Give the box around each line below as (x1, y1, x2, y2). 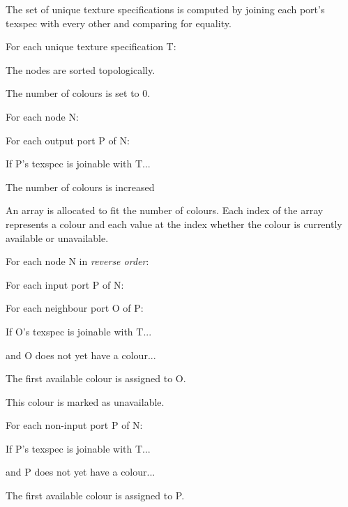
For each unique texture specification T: (6, 39, 176, 54)
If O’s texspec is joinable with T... (6, 324, 152, 338)
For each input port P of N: (6, 277, 124, 292)
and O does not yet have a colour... (6, 347, 156, 362)
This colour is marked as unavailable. (6, 394, 165, 409)
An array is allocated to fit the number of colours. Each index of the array (6, 203, 324, 218)
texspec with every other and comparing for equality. (6, 15, 232, 30)
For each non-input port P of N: (6, 418, 143, 432)
